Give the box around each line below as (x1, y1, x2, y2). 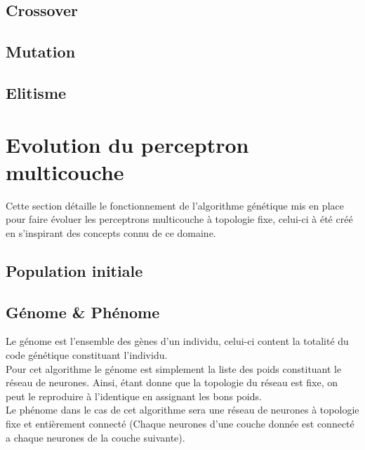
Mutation (6, 41, 76, 62)
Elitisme (6, 81, 67, 103)
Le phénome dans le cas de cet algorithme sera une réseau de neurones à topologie (6, 402, 359, 417)
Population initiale (6, 259, 143, 281)
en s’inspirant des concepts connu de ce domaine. (6, 225, 216, 240)
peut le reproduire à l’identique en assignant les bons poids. (6, 388, 262, 403)
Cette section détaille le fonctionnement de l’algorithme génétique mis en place (6, 198, 344, 212)
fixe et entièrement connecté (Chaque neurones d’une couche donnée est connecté (6, 416, 354, 430)
